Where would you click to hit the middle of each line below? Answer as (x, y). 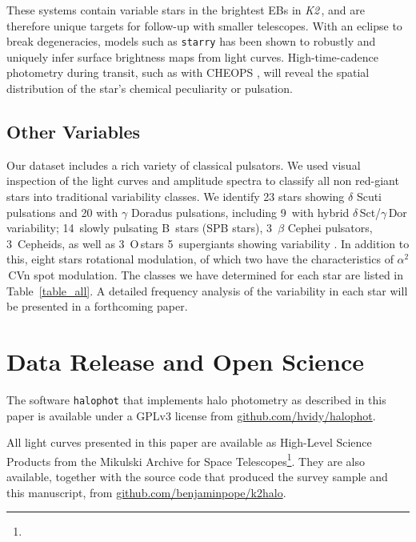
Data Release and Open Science (186, 361)
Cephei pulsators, (330, 228)
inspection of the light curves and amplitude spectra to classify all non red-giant (203, 181)
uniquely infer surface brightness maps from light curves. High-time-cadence (192, 56)
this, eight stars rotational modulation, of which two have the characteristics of (200, 259)
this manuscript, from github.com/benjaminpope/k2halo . (146, 492)
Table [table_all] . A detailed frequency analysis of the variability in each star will (207, 290)
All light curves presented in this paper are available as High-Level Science (189, 442)
